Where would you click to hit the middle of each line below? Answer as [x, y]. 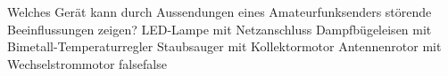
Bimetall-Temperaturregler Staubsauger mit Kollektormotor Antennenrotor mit [224, 46]
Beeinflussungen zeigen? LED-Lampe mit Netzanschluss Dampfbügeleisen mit [220, 29]
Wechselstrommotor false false [87, 63]
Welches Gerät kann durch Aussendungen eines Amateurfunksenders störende [220, 11]
